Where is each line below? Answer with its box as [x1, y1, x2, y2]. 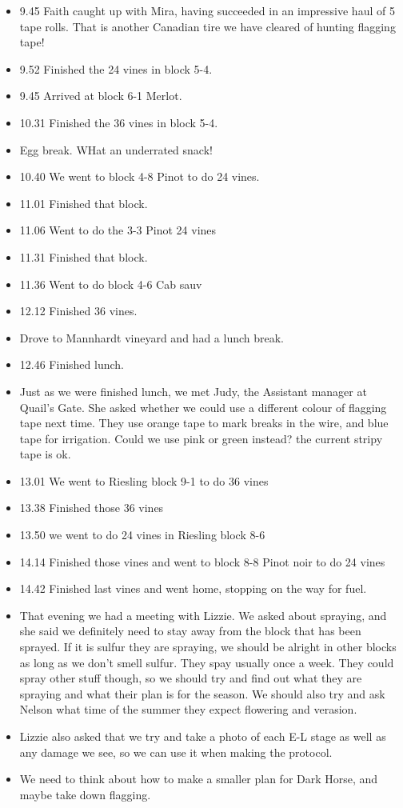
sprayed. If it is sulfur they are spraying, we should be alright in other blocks [19, 638, 397, 655]
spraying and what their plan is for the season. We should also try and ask [19, 685, 385, 702]
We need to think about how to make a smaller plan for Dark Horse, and [19, 770, 378, 787]
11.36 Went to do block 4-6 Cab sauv [19, 275, 202, 292]
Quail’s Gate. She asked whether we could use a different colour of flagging [19, 398, 387, 415]
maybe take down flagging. [19, 786, 151, 802]
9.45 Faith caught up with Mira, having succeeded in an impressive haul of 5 [19, 2, 395, 18]
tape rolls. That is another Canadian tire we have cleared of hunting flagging [19, 18, 396, 34]
